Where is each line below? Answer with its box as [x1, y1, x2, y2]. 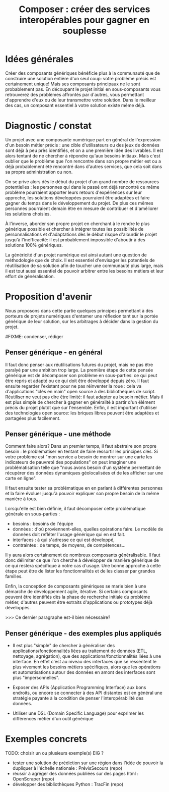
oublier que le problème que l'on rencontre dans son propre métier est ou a [5, 158, 161, 164]
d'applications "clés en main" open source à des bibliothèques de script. [5, 388, 156, 394]
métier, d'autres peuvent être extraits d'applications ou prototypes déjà [5, 599, 152, 605]
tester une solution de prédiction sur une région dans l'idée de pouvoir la [12, 760, 163, 766]
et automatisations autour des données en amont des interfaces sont [12, 669, 155, 675]
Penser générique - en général [5, 348, 103, 357]
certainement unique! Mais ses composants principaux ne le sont [5, 81, 141, 87]
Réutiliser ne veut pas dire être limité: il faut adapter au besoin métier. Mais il [5, 394, 163, 400]
